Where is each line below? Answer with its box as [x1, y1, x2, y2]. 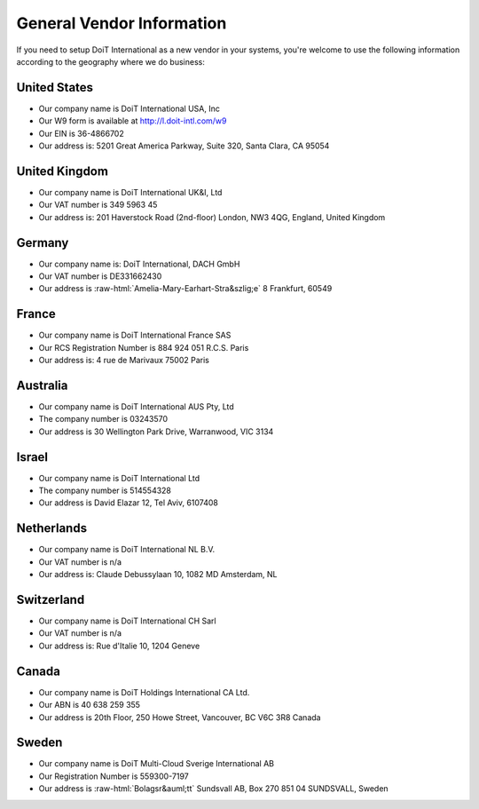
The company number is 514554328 [38, 485, 172, 496]
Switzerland [16, 591, 85, 607]
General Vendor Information [16, 13, 227, 33]
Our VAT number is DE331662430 [38, 271, 162, 282]
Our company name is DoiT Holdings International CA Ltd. [38, 686, 250, 697]
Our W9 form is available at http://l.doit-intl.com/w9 [38, 115, 227, 126]
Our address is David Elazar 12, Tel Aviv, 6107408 [38, 497, 219, 508]
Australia [16, 377, 68, 393]
